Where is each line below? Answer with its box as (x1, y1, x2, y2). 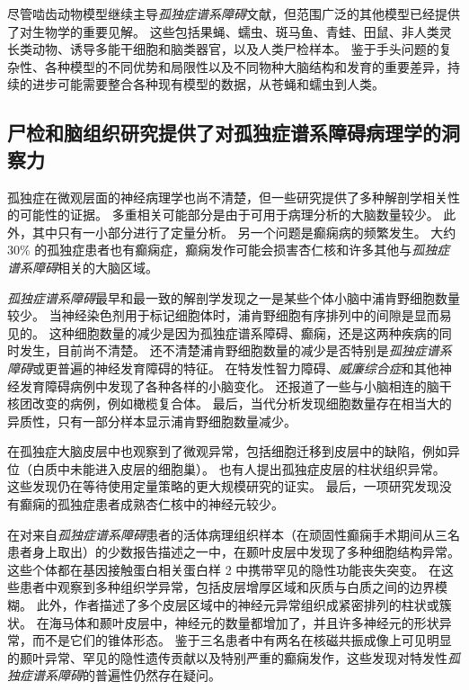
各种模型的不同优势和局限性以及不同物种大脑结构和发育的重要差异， (44, 57, 447, 76)
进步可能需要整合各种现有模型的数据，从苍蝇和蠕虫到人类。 (31, 75, 385, 94)
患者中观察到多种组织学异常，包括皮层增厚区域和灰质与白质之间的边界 (19, 578, 435, 596)
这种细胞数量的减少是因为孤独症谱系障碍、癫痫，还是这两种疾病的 (49, 323, 439, 342)
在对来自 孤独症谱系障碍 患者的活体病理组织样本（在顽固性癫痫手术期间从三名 (7, 524, 460, 543)
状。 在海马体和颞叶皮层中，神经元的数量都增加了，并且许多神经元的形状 (7, 613, 439, 632)
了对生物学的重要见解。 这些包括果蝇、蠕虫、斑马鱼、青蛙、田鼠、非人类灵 (7, 22, 452, 40)
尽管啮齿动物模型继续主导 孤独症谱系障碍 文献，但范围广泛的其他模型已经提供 (7, 4, 460, 22)
